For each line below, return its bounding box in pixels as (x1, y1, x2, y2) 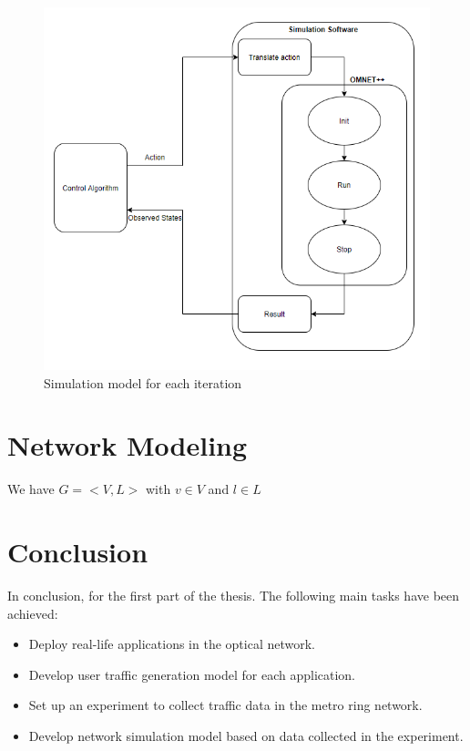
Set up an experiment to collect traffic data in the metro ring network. (28, 695, 423, 715)
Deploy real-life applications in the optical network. (28, 634, 315, 653)
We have (7, 479, 55, 499)
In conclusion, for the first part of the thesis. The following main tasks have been (7, 586, 460, 605)
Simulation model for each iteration (44, 373, 242, 392)
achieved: (7, 603, 58, 622)
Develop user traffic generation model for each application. (28, 664, 355, 684)
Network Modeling (7, 427, 248, 464)
